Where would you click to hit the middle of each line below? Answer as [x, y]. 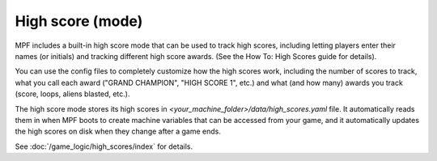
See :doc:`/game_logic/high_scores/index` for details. [104, 146]
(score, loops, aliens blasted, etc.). [72, 94]
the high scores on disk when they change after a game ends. [118, 131]
